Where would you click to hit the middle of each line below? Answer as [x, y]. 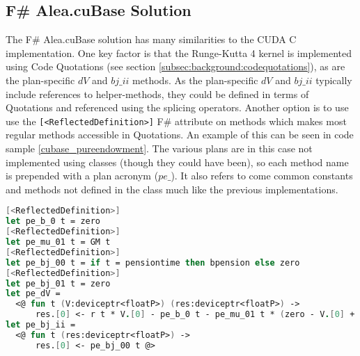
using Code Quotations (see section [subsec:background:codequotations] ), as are [175, 66]
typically [334, 80]
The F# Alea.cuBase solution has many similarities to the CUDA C [151, 39]
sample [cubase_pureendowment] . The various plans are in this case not [159, 148]
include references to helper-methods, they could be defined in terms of [157, 94]
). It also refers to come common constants [262, 176]
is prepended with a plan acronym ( [82, 176]
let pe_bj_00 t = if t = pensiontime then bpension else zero [153, 262]
